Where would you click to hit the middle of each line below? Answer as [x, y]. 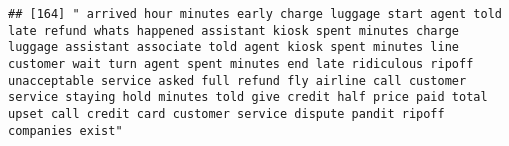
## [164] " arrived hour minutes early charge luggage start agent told [255, 14]
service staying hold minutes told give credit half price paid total [248, 97]
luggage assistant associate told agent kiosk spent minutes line [234, 47]
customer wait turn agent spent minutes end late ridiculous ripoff [241, 63]
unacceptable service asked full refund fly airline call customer [237, 80]
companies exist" [65, 130]
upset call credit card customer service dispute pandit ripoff [226, 113]
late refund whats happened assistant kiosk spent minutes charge [234, 30]
